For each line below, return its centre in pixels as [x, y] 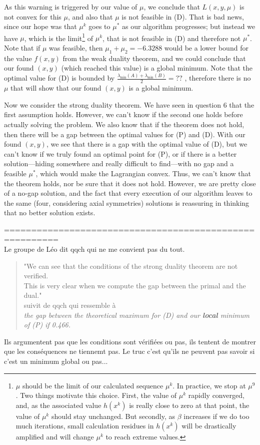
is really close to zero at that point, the [189, 405]
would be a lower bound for [206, 48]
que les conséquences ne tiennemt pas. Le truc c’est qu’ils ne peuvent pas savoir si [129, 351]
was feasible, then [76, 48]
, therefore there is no [218, 78]
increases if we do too [216, 416]
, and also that [90, 16]
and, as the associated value [58, 405]
